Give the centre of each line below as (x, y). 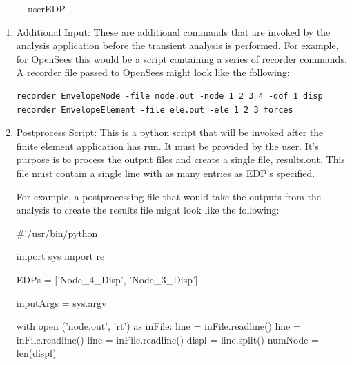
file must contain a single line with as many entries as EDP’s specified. (166, 172)
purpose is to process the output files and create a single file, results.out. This (180, 159)
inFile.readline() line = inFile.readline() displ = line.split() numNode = (167, 339)
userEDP (47, 8)
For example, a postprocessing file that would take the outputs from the (169, 196)
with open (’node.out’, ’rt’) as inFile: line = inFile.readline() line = (158, 326)
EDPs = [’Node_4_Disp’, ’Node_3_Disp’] (107, 279)
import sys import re (60, 256)
